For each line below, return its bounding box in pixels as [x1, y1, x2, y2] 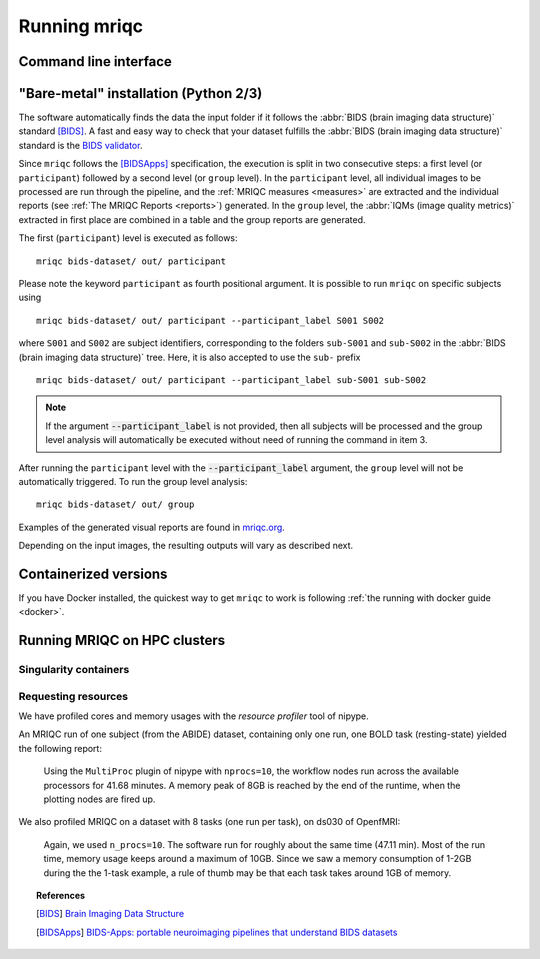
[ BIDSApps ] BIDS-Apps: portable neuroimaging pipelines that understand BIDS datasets [36, 926, 398, 938]
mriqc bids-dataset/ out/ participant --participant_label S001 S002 [36, 315, 385, 326]
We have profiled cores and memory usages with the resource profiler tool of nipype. [18, 710, 369, 722]
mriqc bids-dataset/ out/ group [36, 499, 195, 510]
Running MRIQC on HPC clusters [18, 632, 226, 649]
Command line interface [18, 53, 172, 70]
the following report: [18, 742, 102, 754]
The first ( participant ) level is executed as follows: [18, 232, 239, 244]
